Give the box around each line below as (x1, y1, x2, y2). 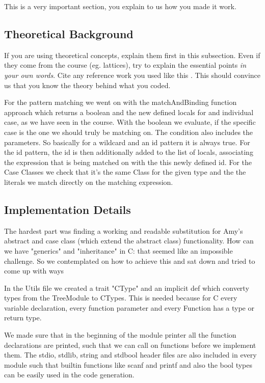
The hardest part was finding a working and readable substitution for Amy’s (4, 225, 243, 236)
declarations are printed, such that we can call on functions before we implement (4, 339, 256, 350)
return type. (4, 312, 42, 323)
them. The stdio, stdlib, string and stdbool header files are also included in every (4, 349, 257, 360)
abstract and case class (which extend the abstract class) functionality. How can (4, 235, 254, 246)
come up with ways (4, 265, 64, 276)
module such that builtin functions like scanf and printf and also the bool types (4, 359, 252, 370)
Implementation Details (4, 201, 131, 217)
